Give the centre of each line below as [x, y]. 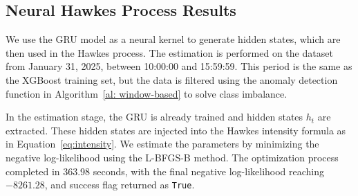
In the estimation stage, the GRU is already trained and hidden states [154, 117]
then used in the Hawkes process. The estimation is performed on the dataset [169, 52]
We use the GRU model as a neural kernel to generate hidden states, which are [173, 39]
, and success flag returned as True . [120, 185]
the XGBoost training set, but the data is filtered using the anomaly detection [172, 79]
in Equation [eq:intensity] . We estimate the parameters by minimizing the [162, 144]
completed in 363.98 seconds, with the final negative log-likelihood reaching [165, 171]
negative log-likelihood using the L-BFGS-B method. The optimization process [172, 157]
